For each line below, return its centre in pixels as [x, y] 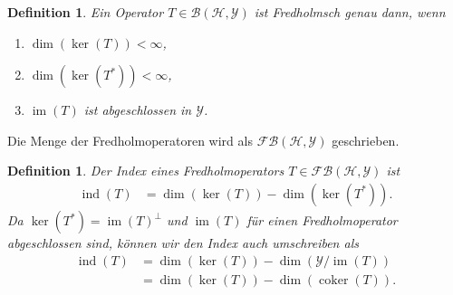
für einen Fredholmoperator [322, 220]
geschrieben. [366, 140]
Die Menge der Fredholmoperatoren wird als [130, 140]
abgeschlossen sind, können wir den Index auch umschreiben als [183, 243]
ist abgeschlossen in [138, 110]
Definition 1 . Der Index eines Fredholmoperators [146, 171]
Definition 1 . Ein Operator [86, 12]
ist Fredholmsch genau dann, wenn [350, 12]
